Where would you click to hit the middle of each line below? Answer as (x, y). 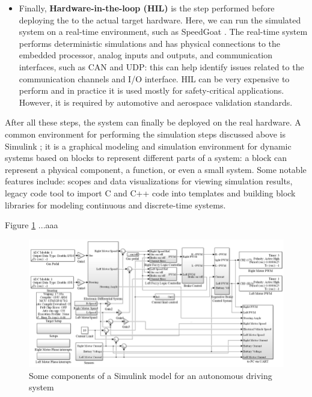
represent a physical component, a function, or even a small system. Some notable (156, 169)
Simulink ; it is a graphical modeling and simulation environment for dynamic (148, 146)
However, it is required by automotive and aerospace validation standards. (156, 102)
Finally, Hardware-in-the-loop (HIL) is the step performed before (147, 8)
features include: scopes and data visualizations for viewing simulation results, (149, 181)
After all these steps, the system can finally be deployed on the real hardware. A (153, 122)
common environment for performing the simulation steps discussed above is (145, 134)
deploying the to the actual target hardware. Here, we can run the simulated (160, 20)
